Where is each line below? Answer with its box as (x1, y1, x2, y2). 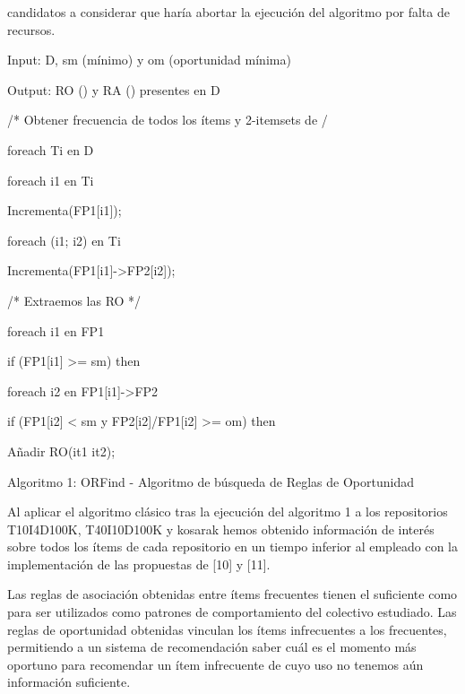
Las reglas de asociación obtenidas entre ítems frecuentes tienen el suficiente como (7, 585, 458, 603)
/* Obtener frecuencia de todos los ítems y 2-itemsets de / (7, 110, 328, 129)
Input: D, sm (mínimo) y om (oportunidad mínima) (7, 50, 291, 69)
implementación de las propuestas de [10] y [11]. (7, 554, 271, 573)
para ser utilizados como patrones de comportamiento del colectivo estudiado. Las (7, 603, 457, 621)
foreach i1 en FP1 (7, 321, 105, 340)
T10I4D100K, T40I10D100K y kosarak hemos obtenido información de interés (7, 519, 435, 538)
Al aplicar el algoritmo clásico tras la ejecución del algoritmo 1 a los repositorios (7, 502, 448, 521)
